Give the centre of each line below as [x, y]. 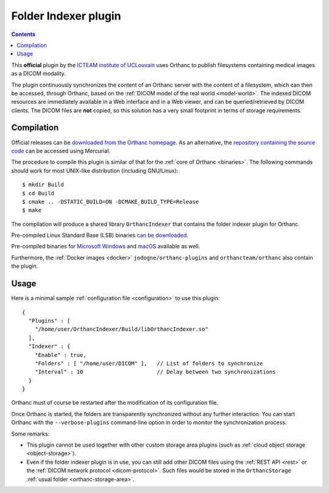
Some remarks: [30, 434]
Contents [23, 34]
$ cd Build [38, 193]
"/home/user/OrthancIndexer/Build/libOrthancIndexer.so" [121, 329]
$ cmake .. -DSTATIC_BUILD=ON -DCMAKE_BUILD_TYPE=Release [111, 202]
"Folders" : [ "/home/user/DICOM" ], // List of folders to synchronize [149, 363]
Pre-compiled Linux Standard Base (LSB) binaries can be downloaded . [100, 236]
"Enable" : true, [60, 355]
